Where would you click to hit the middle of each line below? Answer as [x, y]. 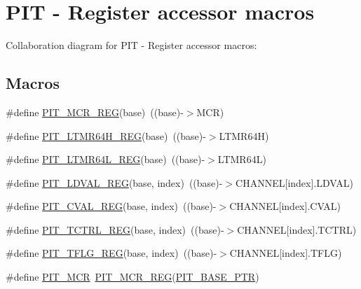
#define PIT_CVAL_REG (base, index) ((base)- [111, 206]
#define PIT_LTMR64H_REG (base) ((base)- [106, 135]
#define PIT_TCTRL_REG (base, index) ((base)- [115, 229]
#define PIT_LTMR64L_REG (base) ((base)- [105, 159]
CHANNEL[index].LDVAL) [294, 182]
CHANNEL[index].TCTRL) [297, 229]
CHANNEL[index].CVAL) [285, 206]
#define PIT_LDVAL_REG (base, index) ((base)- [114, 182]
